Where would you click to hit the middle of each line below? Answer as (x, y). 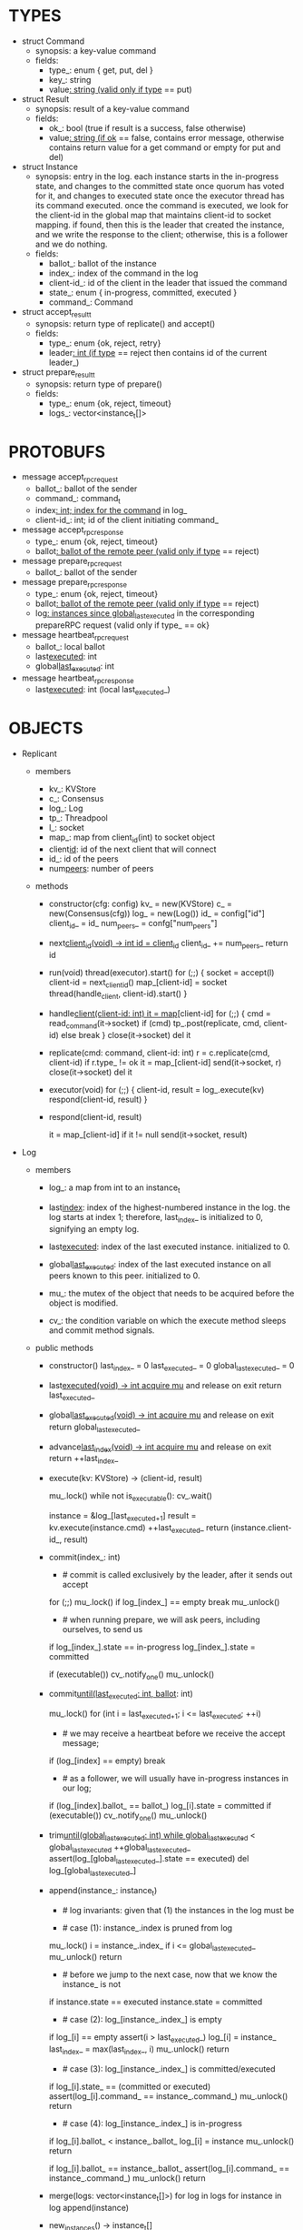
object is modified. (83, 1303)
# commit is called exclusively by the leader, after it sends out (177, 1574)
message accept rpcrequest (70, 478)
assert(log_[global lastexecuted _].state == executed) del (149, 1860)
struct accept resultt (56, 313)
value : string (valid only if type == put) (120, 89)
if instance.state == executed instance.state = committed (156, 2002)
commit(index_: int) (84, 1557)
